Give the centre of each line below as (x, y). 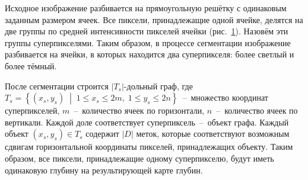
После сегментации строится (57, 86)
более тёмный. (31, 65)
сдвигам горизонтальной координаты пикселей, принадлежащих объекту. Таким (149, 147)
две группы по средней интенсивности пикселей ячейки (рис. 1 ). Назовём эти (147, 31)
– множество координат (225, 97)
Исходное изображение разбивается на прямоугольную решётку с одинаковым (146, 8)
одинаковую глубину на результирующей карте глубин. (104, 170)
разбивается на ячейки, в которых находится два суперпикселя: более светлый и (150, 54)
